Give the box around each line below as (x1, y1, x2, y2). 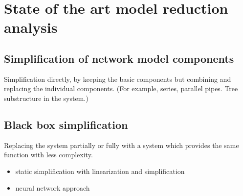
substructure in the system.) (4, 93, 88, 103)
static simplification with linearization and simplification (15, 166, 185, 176)
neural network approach (15, 182, 90, 193)
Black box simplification (4, 117, 128, 132)
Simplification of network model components (4, 50, 234, 66)
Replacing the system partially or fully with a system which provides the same (4, 140, 239, 150)
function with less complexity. (4, 149, 93, 160)
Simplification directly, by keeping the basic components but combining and (4, 73, 231, 84)
